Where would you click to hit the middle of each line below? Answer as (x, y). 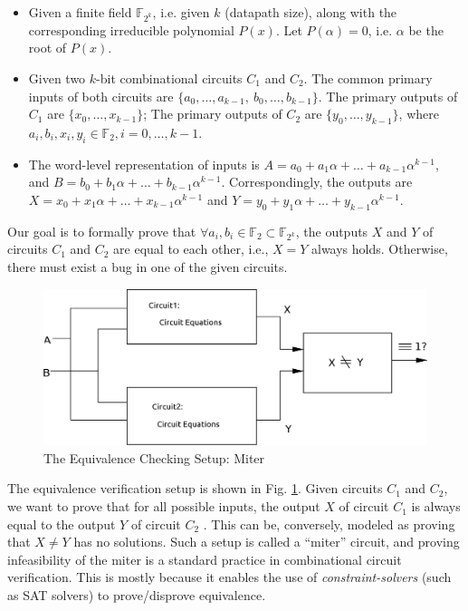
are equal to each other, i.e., (191, 249)
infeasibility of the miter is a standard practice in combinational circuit (205, 559)
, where (419, 114)
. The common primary (368, 78)
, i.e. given (181, 12)
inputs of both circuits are (101, 96)
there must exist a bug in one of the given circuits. (148, 267)
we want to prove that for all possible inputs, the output (164, 506)
